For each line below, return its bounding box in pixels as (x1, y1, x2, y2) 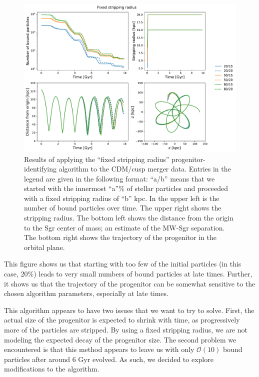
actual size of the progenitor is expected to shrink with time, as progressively (4, 314, 240, 325)
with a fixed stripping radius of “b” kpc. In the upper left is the (24, 192, 219, 203)
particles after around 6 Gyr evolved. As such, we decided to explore (4, 353, 213, 364)
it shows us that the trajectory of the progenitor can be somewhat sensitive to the (4, 278, 255, 288)
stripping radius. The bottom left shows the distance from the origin (24, 212, 234, 223)
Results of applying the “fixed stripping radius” (24, 153, 169, 164)
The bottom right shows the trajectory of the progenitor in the (24, 232, 216, 242)
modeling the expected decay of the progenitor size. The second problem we (4, 334, 236, 344)
